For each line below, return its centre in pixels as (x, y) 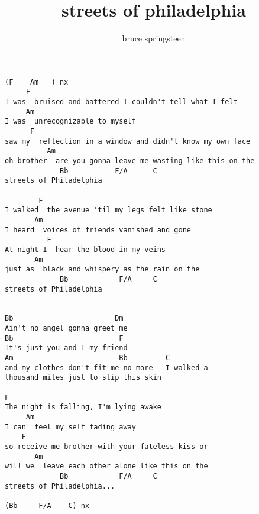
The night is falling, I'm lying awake (83, 407)
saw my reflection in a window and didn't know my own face (128, 141)
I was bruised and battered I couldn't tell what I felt (121, 102)
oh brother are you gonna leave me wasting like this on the (130, 161)
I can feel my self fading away (70, 427)
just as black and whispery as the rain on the (102, 269)
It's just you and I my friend (66, 348)
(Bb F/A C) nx (47, 505)
